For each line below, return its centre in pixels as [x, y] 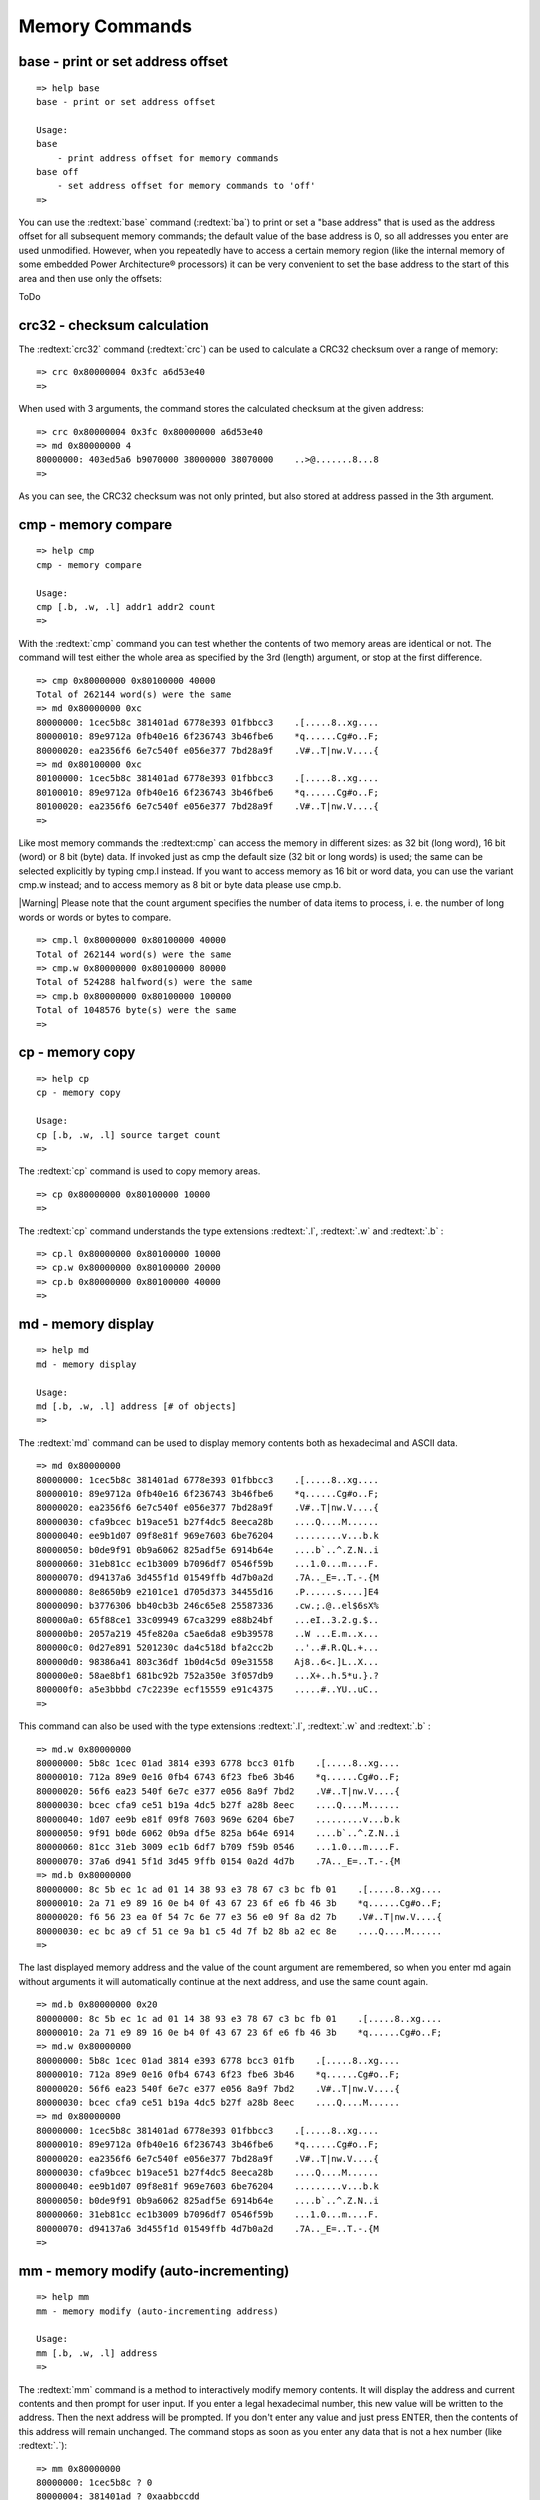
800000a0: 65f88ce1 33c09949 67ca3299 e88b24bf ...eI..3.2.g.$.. [207, 1619]
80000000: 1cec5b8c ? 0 [94, 2482]
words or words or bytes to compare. [95, 917]
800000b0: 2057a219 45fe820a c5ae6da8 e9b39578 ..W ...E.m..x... [207, 1633]
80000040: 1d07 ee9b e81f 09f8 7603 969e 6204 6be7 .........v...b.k [218, 1819]
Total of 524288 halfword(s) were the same [144, 982]
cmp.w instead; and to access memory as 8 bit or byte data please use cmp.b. [180, 885]
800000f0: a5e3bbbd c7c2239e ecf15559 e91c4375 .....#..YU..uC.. [207, 1689]
